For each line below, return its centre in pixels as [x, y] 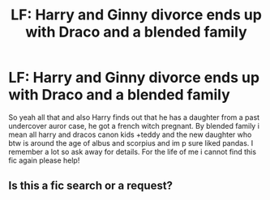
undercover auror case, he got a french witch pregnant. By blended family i [134, 126]
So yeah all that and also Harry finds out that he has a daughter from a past [134, 117]
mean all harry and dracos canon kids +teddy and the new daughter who [130, 134]
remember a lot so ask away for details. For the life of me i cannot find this [133, 151]
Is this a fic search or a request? [90, 186]
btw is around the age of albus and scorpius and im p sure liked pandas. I [131, 143]
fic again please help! [44, 160]
